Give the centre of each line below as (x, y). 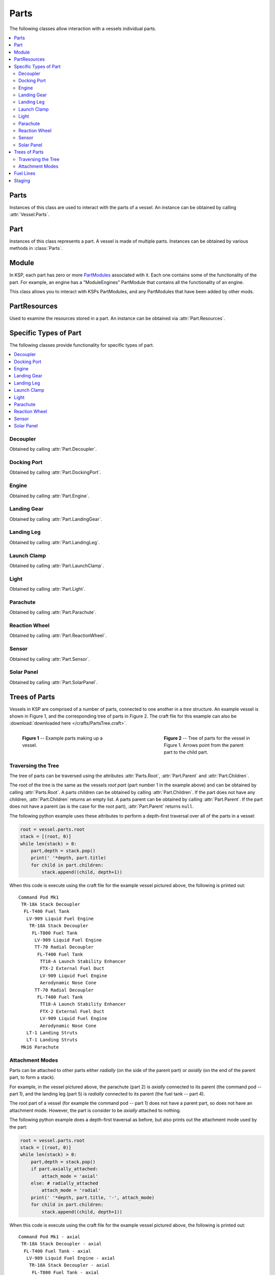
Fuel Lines (25, 173)
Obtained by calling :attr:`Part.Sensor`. (50, 659)
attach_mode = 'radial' (71, 1190)
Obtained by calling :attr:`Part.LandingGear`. (56, 519)
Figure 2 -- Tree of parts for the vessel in (207, 738)
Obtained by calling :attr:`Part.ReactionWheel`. (58, 635)
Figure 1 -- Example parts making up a (62, 738)
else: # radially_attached (65, 1183)
